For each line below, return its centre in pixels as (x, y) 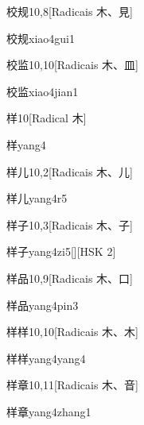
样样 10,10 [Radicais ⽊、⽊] (72, 332)
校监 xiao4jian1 (43, 91)
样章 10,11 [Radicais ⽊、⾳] (72, 385)
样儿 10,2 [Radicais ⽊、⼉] (70, 171)
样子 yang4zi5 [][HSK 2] (61, 251)
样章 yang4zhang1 (49, 411)
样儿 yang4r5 (37, 198)
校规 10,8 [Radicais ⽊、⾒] (70, 11)
